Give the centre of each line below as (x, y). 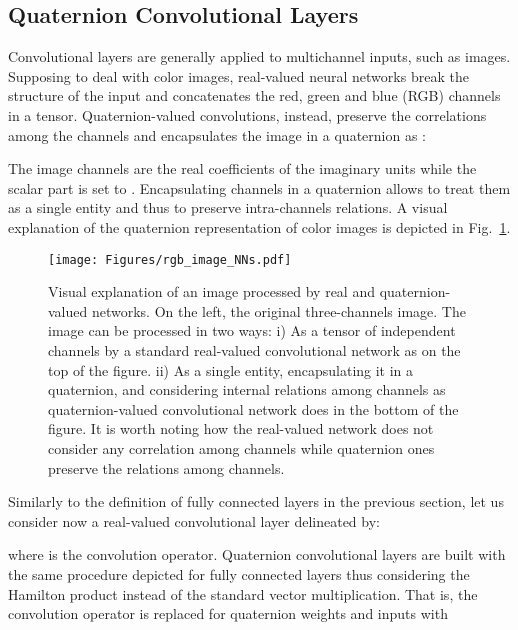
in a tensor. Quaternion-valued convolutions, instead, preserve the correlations (247, 114)
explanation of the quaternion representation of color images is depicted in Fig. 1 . (259, 226)
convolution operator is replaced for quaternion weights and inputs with (228, 613)
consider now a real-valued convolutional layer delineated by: (194, 520)
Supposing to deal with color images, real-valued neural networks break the (238, 75)
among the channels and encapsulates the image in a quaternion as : (217, 134)
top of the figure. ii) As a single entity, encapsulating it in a (231, 369)
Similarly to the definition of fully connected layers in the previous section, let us (256, 501)
